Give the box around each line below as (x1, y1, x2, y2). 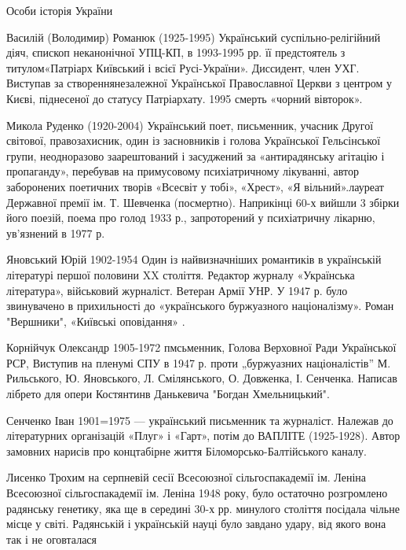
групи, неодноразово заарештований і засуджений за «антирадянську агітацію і (6, 147, 385, 164)
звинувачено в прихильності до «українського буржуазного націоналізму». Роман (6, 297, 394, 314)
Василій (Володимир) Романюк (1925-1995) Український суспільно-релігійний (6, 28, 381, 45)
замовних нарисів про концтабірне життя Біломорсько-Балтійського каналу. (6, 442, 367, 459)
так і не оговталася (6, 530, 97, 547)
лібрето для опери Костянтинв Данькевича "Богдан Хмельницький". (6, 386, 330, 402)
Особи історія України (6, 2, 113, 18)
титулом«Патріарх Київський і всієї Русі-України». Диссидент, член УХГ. (6, 59, 360, 76)
